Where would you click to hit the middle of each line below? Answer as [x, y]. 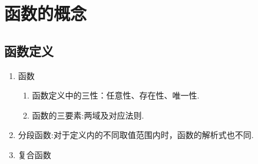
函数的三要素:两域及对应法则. [88, 115]
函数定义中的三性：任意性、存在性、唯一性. [116, 95]
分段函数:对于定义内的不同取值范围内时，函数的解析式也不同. [136, 135]
